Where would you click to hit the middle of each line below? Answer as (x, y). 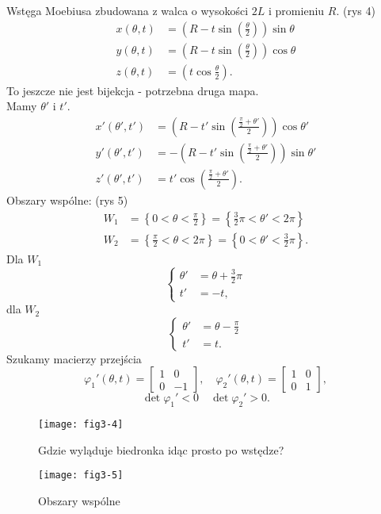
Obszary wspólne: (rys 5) (67, 199)
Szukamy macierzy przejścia (74, 358)
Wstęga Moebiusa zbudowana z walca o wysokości (128, 10)
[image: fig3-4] (81, 425)
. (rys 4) (356, 10)
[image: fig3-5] (81, 476)
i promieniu (297, 10)
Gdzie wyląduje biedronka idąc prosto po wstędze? (161, 449)
